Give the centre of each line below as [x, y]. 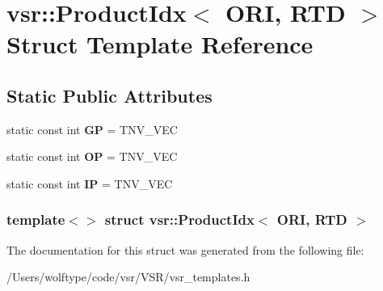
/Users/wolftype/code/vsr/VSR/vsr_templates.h [128, 277]
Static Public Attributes [109, 95]
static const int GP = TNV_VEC [92, 129]
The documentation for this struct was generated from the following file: [185, 249]
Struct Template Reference [160, 44]
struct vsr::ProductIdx [179, 219]
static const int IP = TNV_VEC [90, 183]
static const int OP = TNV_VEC [92, 156]
